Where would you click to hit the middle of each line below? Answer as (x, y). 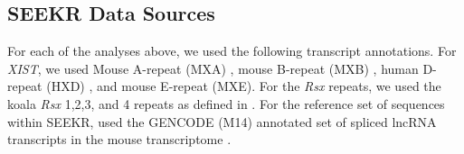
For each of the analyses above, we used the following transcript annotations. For (232, 51)
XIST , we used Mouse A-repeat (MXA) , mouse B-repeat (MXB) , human (213, 68)
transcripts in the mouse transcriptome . (119, 139)
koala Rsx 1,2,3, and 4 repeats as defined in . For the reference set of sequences (226, 103)
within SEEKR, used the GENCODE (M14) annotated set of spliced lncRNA (222, 121)
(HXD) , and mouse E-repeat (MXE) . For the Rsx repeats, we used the (244, 86)
